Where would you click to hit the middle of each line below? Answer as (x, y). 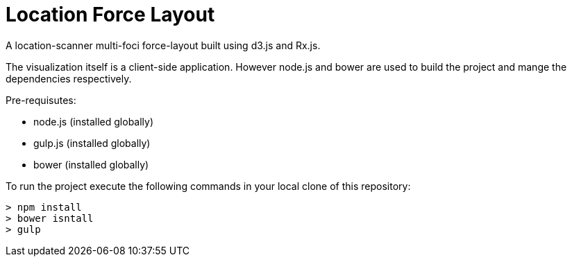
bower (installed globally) (91, 164)
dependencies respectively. (69, 78)
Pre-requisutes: (41, 100)
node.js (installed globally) (94, 121)
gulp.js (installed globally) (92, 143)
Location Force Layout (110, 15)
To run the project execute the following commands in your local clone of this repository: (208, 186)
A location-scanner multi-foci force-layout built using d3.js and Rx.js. (163, 45)
